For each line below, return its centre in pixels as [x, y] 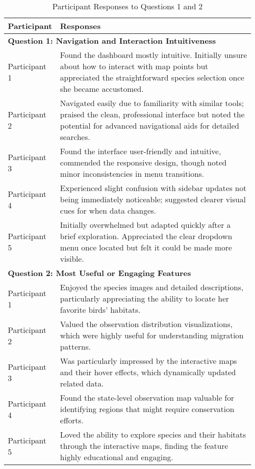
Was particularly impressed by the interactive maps [149, 361]
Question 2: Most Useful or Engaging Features [100, 273]
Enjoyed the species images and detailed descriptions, [152, 287]
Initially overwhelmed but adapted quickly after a [145, 225]
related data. [82, 383]
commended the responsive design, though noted [143, 162]
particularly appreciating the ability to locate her [144, 298]
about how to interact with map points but [134, 66]
